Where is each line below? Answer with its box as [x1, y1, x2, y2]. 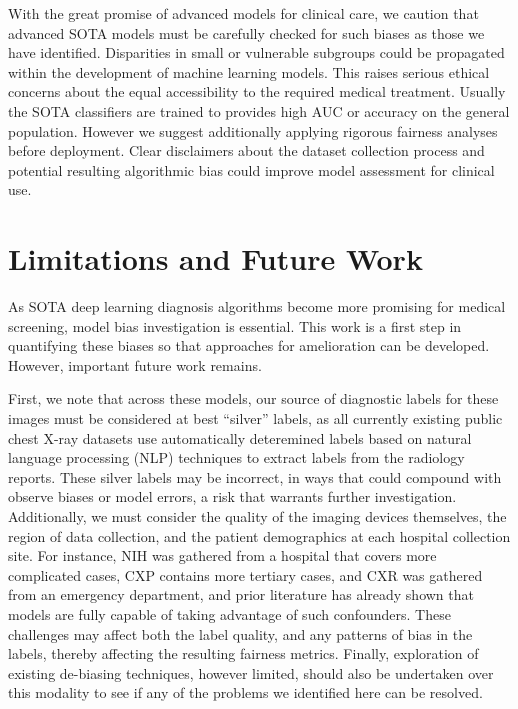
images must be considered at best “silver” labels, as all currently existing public [8, 408, 503, 429]
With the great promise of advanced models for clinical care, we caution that [8, 3, 479, 23]
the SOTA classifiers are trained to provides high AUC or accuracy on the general [8, 100, 510, 121]
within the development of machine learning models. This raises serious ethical [8, 61, 490, 82]
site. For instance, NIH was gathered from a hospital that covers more [8, 545, 437, 566]
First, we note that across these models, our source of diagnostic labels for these [8, 388, 499, 409]
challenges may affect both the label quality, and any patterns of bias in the [8, 623, 473, 644]
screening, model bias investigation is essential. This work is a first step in [8, 315, 462, 336]
